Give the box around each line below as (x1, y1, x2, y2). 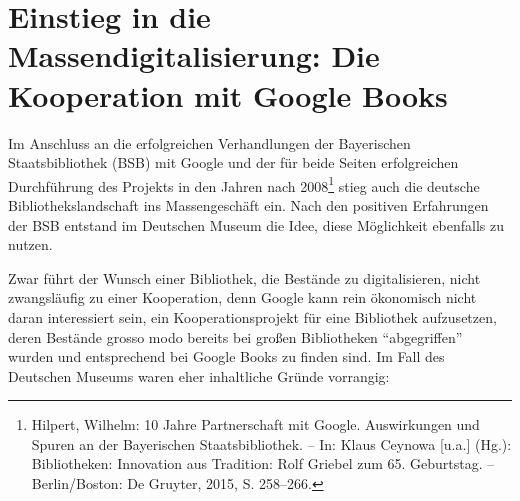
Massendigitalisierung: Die (8, 35, 380, 76)
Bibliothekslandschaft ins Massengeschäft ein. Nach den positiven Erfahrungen (8, 194, 489, 215)
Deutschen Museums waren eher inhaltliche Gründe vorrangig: (8, 365, 390, 386)
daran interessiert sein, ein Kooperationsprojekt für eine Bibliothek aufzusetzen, (8, 306, 497, 327)
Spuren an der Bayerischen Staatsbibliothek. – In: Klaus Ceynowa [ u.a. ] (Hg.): (31, 433, 512, 454)
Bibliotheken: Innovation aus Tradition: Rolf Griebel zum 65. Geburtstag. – (31, 453, 495, 474)
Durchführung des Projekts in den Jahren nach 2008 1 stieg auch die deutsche (8, 172, 480, 196)
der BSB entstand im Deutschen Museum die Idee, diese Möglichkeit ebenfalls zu (8, 214, 505, 235)
